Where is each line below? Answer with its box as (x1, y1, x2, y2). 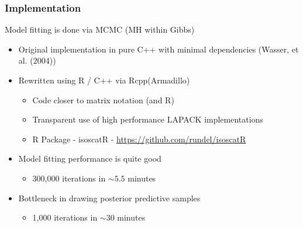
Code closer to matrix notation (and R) (32, 93, 174, 106)
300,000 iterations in (32, 172, 106, 184)
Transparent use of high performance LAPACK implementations (32, 113, 263, 125)
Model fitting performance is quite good (18, 152, 161, 165)
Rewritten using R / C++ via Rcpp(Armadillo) (18, 74, 190, 86)
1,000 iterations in (32, 211, 98, 223)
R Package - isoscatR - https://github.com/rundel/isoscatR (32, 132, 246, 145)
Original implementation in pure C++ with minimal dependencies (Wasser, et (18, 43, 299, 55)
